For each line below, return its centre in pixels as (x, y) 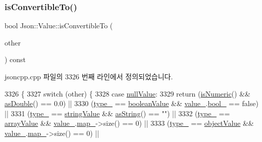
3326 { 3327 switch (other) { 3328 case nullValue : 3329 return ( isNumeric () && (127, 93)
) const (15, 59)
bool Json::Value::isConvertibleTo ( (59, 26)
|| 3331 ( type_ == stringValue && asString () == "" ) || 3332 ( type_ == (117, 113)
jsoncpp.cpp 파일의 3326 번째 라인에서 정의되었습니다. (89, 76)
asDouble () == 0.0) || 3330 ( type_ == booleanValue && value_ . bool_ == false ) (132, 103)
